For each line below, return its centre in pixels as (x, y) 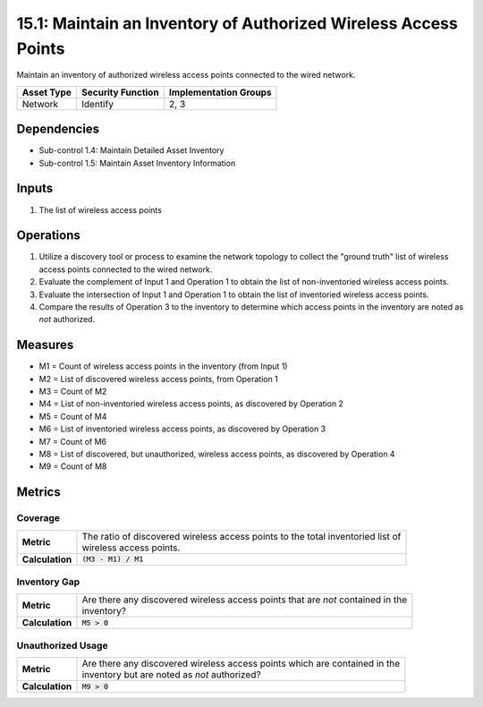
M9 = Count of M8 (73, 466)
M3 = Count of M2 (73, 392)
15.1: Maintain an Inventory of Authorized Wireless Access (237, 23)
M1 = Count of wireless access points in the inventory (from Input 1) (163, 366)
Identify (97, 104)
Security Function (121, 92)
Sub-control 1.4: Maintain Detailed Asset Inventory (131, 150)
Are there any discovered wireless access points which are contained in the (241, 664)
